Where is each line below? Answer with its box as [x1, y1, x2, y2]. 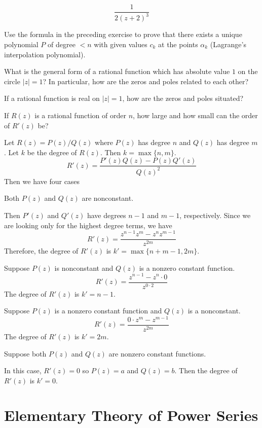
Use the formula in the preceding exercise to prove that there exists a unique [4, 29, 242, 40]
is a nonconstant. [188, 305, 241, 316]
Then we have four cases [4, 175, 80, 186]
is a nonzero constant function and [54, 305, 162, 316]
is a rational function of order [34, 110, 126, 120]
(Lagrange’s [210, 39, 246, 49]
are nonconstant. [82, 193, 134, 203]
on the [238, 66, 258, 77]
